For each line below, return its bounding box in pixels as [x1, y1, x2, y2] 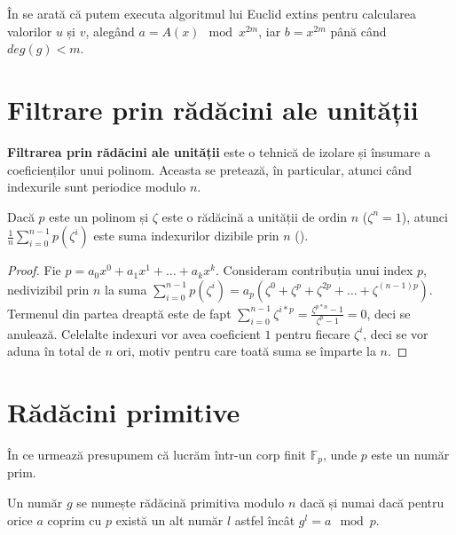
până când [330, 21, 387, 40]
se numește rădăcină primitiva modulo [76, 492, 285, 511]
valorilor [7, 21, 52, 40]
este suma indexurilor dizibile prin [93, 226, 279, 245]
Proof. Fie [7, 261, 61, 279]
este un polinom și [49, 207, 149, 225]
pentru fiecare [275, 324, 350, 342]
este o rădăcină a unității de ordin [161, 207, 348, 225]
